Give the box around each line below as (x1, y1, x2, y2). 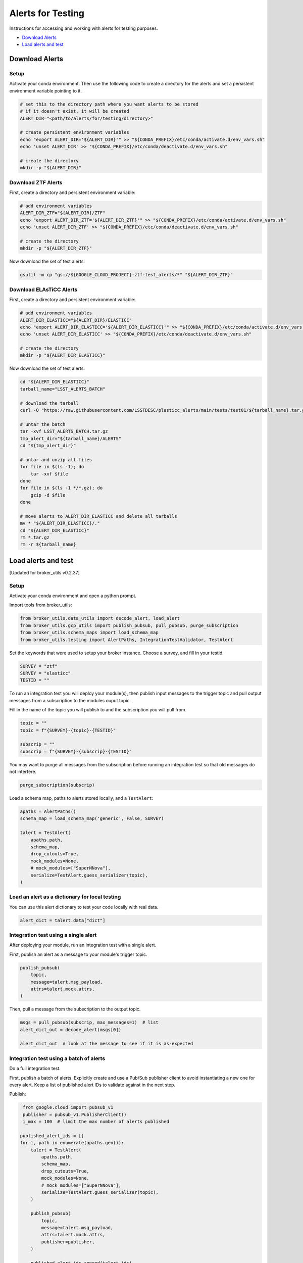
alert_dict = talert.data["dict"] (20, 917, 106, 923)
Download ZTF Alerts (9, 179, 63, 186)
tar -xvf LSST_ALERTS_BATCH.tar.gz (20, 428, 108, 434)
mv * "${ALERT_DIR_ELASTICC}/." (20, 520, 100, 526)
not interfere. (9, 768, 37, 775)
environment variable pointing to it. (9, 87, 82, 93)
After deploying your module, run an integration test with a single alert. (9, 942, 157, 948)
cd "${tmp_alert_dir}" (20, 443, 76, 448)
